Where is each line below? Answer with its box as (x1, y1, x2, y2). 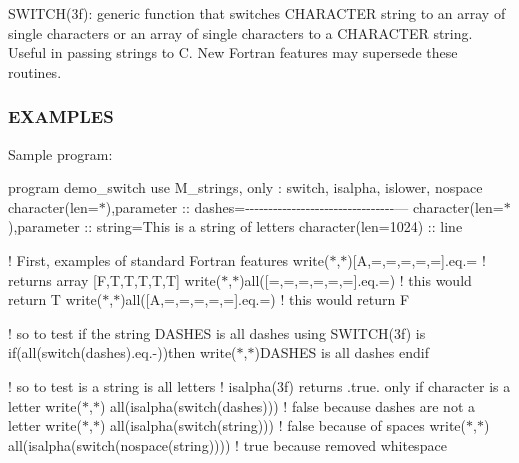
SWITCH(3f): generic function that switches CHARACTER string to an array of (8, 3, 506, 23)
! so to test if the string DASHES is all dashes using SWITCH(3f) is (8, 322, 426, 343)
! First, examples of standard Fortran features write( (8, 249, 330, 270)
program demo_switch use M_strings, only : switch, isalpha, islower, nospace (8, 177, 483, 198)
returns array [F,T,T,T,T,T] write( (8, 269, 222, 290)
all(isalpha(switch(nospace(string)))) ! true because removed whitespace (8, 434, 447, 455)
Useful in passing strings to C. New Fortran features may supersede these (8, 42, 458, 63)
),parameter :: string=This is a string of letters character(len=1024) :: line (8, 216, 463, 237)
